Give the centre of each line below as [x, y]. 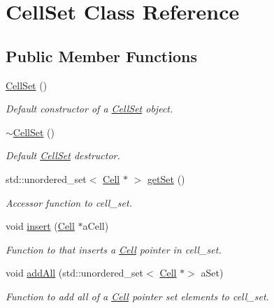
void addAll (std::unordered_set [75, 273]
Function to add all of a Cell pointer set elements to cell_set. [137, 296]
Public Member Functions [101, 56]
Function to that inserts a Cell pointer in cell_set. [114, 249]
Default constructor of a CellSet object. [89, 109]
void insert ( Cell [40, 226]
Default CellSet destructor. [63, 155]
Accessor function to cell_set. [69, 202]
